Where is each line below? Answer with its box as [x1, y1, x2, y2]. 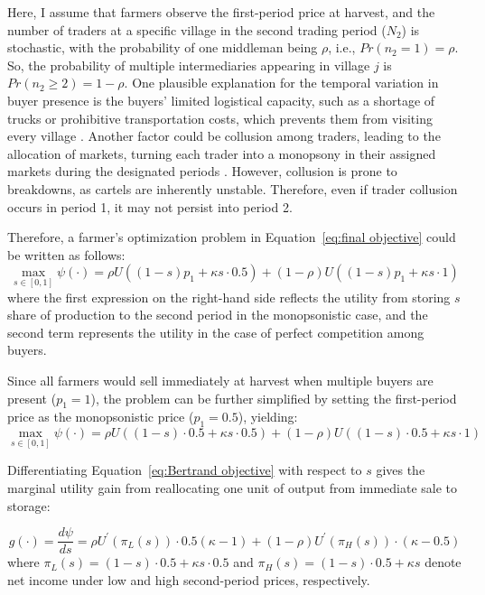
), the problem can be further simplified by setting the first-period [90, 388, 457, 407]
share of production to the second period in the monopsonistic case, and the [7, 305, 428, 324]
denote [424, 553, 462, 572]
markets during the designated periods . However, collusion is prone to [7, 162, 397, 181]
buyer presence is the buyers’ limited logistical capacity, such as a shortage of [7, 90, 435, 109]
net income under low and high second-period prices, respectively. [7, 570, 370, 589]
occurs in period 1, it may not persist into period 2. [7, 197, 293, 216]
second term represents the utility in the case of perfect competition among [7, 322, 424, 341]
